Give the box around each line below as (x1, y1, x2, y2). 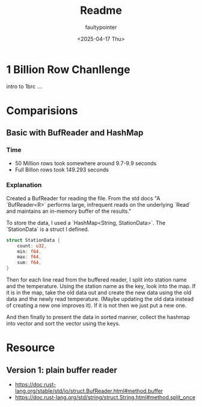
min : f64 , (17, 248, 42, 254)
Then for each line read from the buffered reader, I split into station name (6, 276, 187, 283)
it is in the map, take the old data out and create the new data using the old (6, 289, 192, 296)
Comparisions (6, 104, 78, 118)
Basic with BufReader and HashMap (6, 128, 144, 138)
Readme (80, 4, 122, 17)
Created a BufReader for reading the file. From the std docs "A (6, 194, 161, 202)
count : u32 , (17, 242, 47, 249)
